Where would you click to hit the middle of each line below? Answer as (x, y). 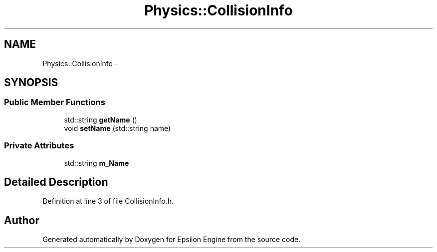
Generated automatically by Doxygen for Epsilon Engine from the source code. (172, 240)
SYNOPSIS (31, 83)
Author (22, 220)
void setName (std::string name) (117, 128)
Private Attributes (39, 146)
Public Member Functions (55, 102)
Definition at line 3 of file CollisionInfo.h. (108, 201)
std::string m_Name (97, 163)
